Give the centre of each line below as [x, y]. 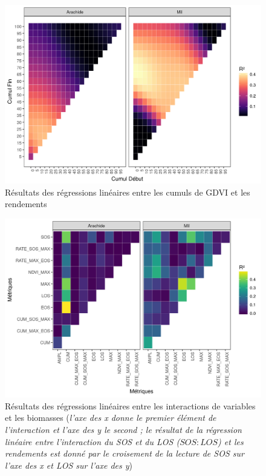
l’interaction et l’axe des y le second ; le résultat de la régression [123, 429]
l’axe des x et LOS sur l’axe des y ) [69, 465]
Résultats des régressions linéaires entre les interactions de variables [130, 405]
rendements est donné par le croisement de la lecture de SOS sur [125, 453]
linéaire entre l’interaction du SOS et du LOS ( [92, 441]
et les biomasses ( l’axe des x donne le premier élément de [111, 418]
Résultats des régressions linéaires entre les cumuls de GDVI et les [128, 192]
